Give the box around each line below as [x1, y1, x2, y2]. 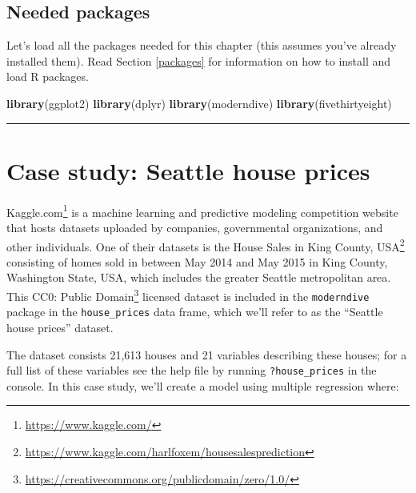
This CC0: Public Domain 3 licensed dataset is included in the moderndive [6, 285, 370, 304]
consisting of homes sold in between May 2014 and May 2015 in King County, [6, 253, 388, 270]
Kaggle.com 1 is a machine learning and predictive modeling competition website [6, 201, 398, 220]
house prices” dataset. [6, 319, 114, 335]
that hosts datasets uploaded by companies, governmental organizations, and [6, 218, 383, 235]
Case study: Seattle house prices [6, 154, 370, 186]
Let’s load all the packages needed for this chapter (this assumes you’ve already [6, 37, 397, 54]
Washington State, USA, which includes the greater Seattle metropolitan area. [6, 269, 391, 286]
